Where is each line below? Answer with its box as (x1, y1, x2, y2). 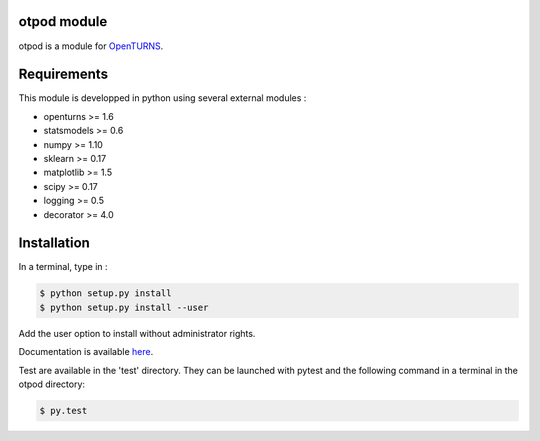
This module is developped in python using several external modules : (18, 92, 307, 104)
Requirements (18, 66, 109, 83)
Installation (18, 235, 90, 252)
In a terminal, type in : (18, 261, 109, 273)
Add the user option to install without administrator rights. (18, 327, 256, 339)
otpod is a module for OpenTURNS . (18, 40, 164, 52)
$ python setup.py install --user (39, 301, 209, 313)
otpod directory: (18, 378, 85, 390)
